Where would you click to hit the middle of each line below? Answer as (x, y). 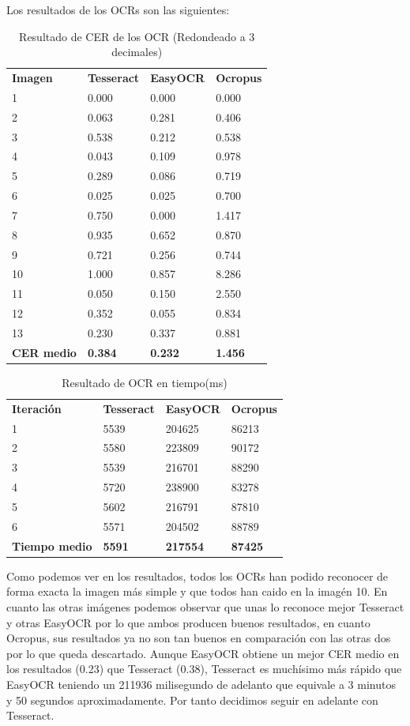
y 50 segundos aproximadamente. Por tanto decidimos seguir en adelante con (192, 700)
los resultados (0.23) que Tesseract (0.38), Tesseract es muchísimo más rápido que (204, 669)
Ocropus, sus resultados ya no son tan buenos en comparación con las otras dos (199, 638)
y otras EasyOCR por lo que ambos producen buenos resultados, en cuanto (188, 622)
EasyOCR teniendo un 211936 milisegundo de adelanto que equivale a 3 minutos (201, 684)
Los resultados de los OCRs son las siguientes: (118, 9)
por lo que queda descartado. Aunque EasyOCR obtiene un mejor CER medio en (203, 653)
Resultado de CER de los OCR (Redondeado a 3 (137, 36)
